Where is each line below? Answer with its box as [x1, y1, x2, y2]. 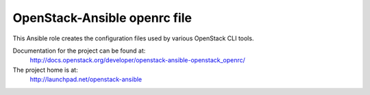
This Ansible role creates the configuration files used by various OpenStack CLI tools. [12, 34, 254, 42]
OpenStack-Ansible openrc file [12, 10, 192, 25]
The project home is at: [12, 66, 78, 74]
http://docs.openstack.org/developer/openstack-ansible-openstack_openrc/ [29, 56, 246, 64]
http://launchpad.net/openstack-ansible [29, 75, 143, 83]
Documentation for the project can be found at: [12, 46, 146, 55]
